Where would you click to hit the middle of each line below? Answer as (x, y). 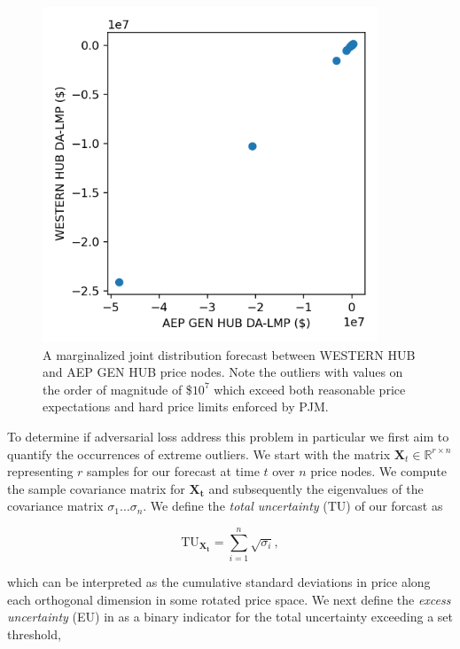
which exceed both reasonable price (310, 389)
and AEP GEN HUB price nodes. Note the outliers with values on (223, 372)
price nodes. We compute (379, 471)
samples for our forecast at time (173, 471)
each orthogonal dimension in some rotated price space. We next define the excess (229, 599)
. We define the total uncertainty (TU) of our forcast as (293, 506)
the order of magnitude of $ (117, 389)
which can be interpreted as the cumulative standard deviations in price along (219, 582)
